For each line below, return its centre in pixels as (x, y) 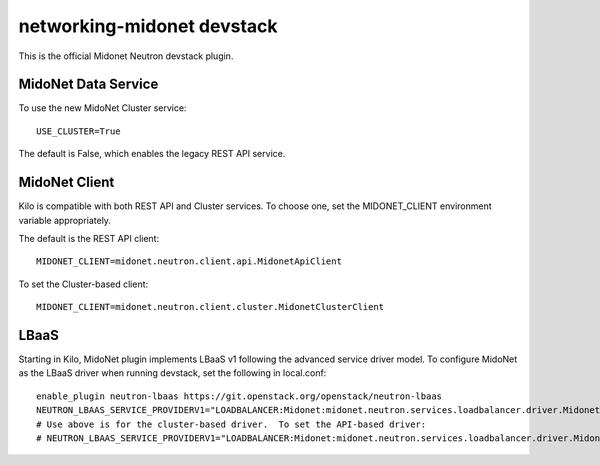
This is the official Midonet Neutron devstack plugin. (126, 56)
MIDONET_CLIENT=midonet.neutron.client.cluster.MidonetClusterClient (210, 307)
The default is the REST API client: (89, 238)
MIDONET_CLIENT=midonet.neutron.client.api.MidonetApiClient (189, 261)
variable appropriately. (65, 220)
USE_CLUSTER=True (78, 131)
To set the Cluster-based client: (83, 284)
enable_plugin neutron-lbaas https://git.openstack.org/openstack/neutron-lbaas (239, 396)
